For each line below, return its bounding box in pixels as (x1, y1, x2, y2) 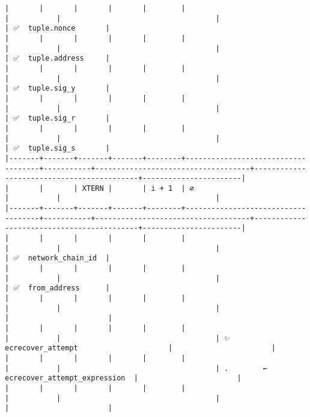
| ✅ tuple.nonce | (5, 24, 110, 33)
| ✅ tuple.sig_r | (5, 114, 110, 123)
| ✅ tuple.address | (5, 54, 110, 63)
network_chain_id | (28, 254, 110, 263)
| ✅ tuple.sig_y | (5, 84, 110, 93)
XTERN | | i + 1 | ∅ (82, 184, 194, 193)
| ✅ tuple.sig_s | (5, 144, 110, 153)
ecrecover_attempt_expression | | (5, 374, 242, 383)
